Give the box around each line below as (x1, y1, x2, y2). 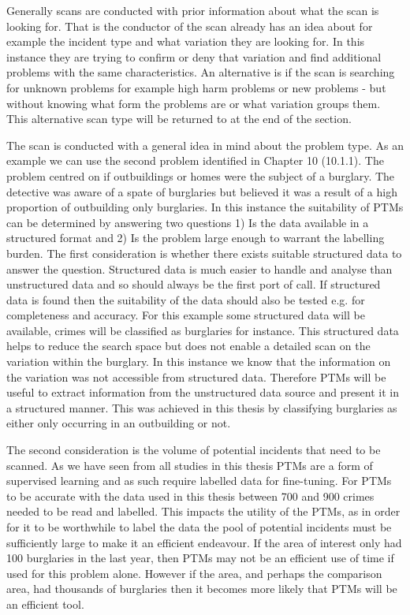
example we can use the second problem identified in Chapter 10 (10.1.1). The (6, 152, 384, 169)
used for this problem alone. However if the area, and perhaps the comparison (6, 565, 382, 581)
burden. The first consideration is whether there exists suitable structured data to (6, 244, 402, 261)
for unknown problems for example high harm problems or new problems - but (6, 79, 386, 95)
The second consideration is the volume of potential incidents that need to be (6, 442, 381, 458)
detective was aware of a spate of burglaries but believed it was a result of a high (6, 183, 397, 199)
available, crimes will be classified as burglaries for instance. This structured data (6, 322, 399, 338)
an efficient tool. (6, 595, 84, 612)
